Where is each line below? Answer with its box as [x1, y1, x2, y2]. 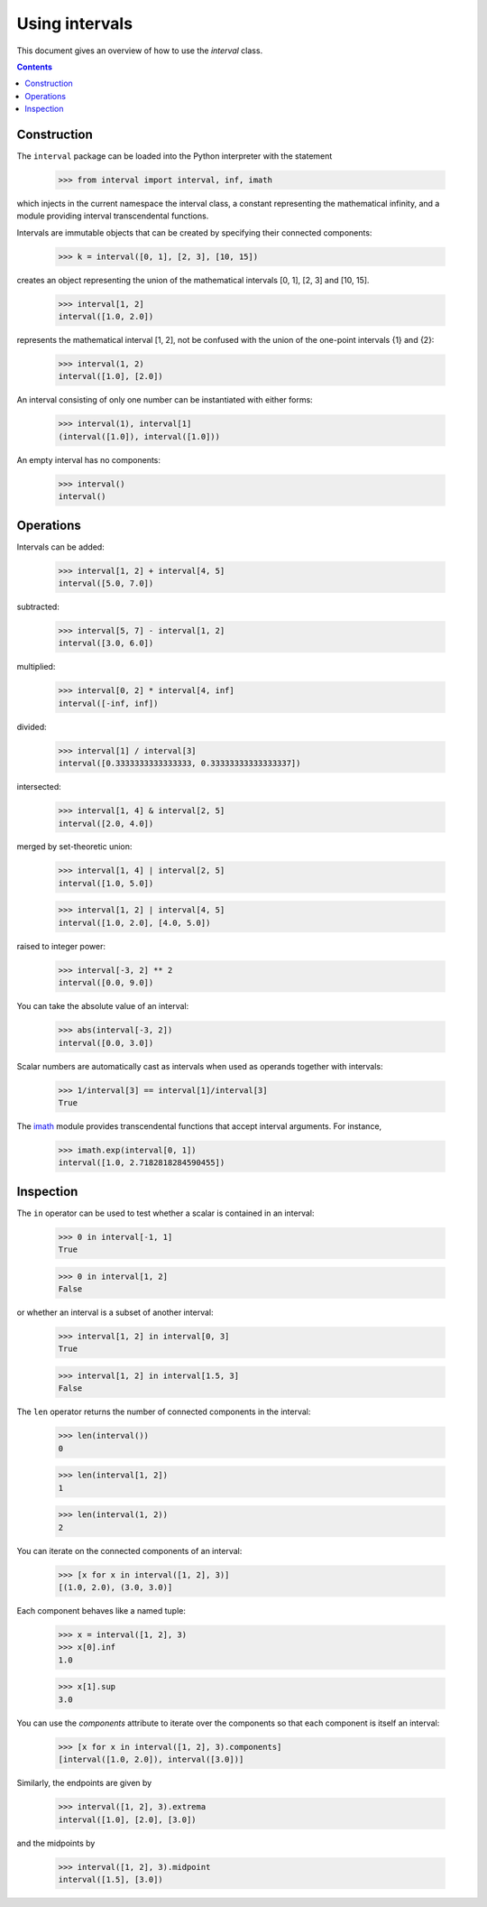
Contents [16, 61, 53, 72]
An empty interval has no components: [16, 454, 161, 465]
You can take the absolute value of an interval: [16, 1001, 189, 1012]
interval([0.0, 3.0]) [58, 1038, 154, 1048]
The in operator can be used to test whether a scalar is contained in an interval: [16, 1208, 315, 1218]
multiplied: [16, 662, 56, 672]
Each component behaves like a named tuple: [16, 1606, 187, 1616]
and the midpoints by [16, 1838, 96, 1848]
